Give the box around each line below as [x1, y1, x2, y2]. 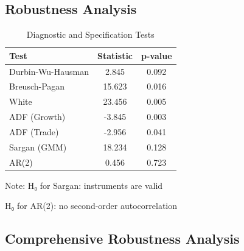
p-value [141, 49, 172, 62]
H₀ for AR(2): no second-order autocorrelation [5, 199, 178, 212]
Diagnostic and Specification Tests [26, 28, 155, 41]
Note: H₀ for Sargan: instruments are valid [5, 179, 163, 191]
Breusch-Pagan [9, 80, 65, 93]
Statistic [97, 49, 133, 62]
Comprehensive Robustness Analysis [5, 229, 240, 248]
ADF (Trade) [9, 125, 59, 138]
